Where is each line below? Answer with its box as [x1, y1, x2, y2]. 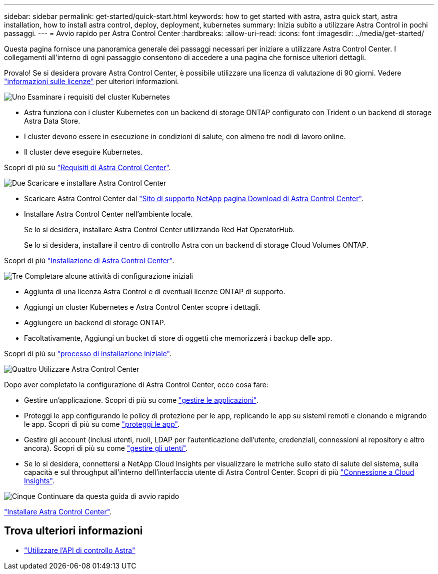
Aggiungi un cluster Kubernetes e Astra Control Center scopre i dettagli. [24, 303, 261, 311]
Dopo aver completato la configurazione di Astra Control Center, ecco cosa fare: [4, 380, 268, 389]
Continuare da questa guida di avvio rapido [37, 492, 179, 500]
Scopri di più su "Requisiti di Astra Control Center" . [4, 163, 171, 172]
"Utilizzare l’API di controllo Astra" [24, 545, 135, 554]
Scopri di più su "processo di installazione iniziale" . [4, 349, 171, 358]
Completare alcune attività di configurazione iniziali [24, 272, 193, 280]
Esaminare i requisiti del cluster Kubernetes [27, 93, 170, 101]
